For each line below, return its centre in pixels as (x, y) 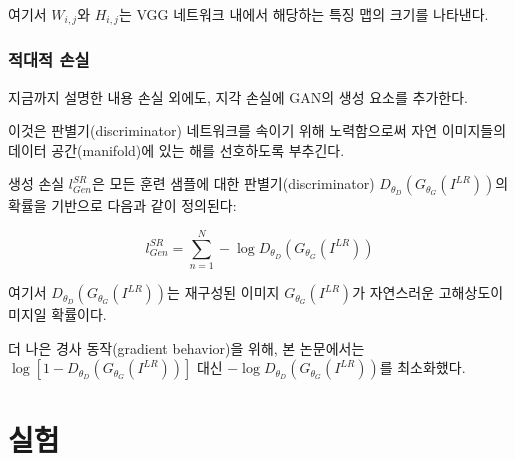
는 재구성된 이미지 (223, 292)
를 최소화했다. (422, 367)
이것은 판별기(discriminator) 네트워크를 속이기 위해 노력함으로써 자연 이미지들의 (257, 130)
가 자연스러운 (393, 292)
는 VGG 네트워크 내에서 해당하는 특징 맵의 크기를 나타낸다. (303, 14)
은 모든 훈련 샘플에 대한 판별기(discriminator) (233, 183)
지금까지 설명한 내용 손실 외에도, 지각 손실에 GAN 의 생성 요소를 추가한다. (238, 96)
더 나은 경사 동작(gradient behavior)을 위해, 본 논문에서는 (186, 347)
